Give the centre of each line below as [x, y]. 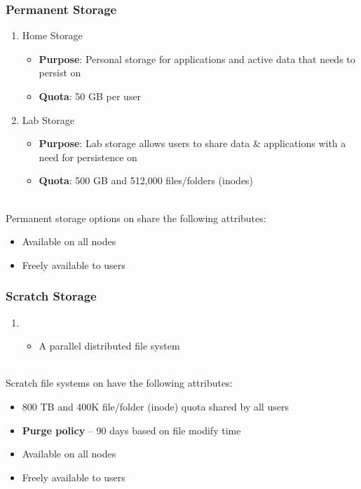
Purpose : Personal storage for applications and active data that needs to [197, 58]
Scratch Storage [51, 296]
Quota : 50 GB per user [90, 96]
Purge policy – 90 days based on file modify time [131, 430]
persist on [60, 73]
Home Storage [52, 35]
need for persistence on [88, 157]
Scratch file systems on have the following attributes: [119, 383]
